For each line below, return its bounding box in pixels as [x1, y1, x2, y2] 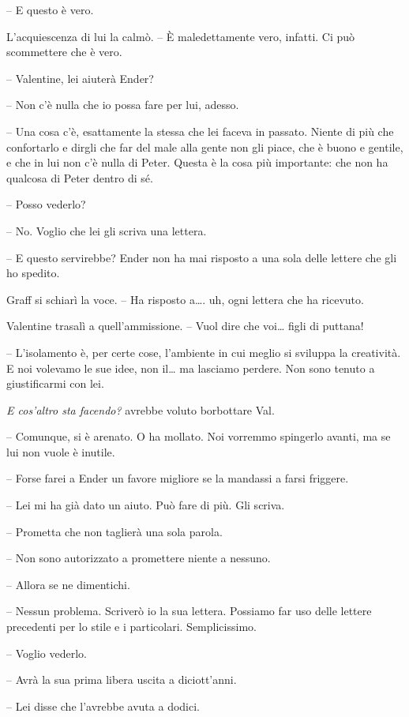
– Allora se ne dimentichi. [6, 576, 130, 592]
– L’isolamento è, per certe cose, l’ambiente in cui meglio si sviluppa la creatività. [6, 343, 401, 360]
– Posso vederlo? [6, 196, 86, 212]
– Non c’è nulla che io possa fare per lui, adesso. [6, 96, 239, 113]
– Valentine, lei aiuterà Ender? [6, 69, 154, 86]
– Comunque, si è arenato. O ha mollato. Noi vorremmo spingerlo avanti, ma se [6, 428, 391, 445]
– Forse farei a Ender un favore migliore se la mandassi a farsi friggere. [6, 470, 349, 486]
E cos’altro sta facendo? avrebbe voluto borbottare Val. [6, 401, 275, 418]
